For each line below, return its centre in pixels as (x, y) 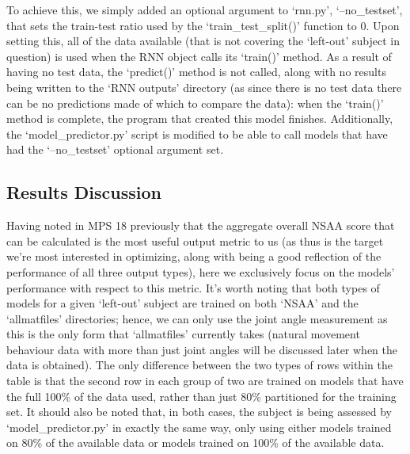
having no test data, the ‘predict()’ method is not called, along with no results (196, 72)
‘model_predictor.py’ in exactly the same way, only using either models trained (199, 427)
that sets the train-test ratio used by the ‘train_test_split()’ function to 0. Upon (203, 25)
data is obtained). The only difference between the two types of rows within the (199, 365)
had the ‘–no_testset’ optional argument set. (115, 149)
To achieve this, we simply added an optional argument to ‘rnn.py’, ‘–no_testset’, (205, 10)
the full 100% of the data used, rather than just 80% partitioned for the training (201, 396)
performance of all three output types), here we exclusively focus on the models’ (201, 271)
